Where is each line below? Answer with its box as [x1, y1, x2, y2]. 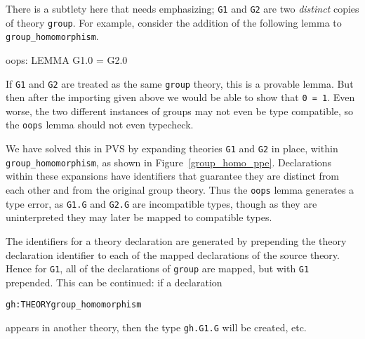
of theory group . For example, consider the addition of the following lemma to [6, 15, 342, 29]
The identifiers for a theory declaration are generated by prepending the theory [6, 233, 347, 248]
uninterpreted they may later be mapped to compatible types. [6, 210, 272, 225]
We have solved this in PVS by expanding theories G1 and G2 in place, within [6, 141, 338, 156]
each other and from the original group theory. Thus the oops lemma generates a [6, 182, 354, 197]
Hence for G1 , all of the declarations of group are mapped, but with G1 [6, 261, 310, 276]
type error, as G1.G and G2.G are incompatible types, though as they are [6, 196, 317, 211]
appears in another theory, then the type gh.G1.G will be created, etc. [6, 320, 307, 335]
